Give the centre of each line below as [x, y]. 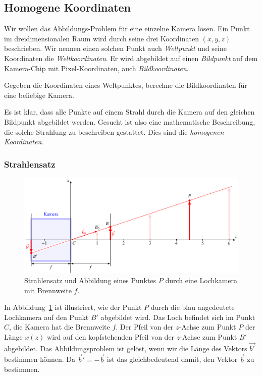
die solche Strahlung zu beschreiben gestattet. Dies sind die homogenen [114, 131]
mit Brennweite [48, 290]
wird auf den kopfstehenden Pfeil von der [111, 337]
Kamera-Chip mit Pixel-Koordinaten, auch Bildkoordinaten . [96, 68]
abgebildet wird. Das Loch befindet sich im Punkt [178, 317]
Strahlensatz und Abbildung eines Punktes [90, 280]
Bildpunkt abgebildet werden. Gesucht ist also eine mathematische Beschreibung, [130, 121]
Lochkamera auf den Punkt [46, 317]
